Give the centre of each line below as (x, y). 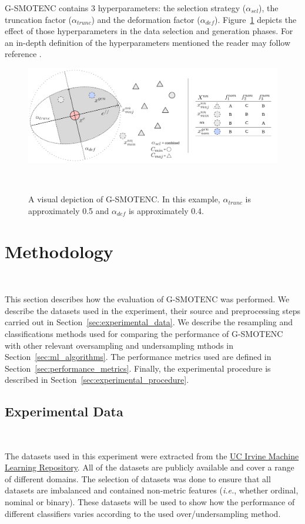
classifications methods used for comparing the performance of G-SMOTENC (144, 333)
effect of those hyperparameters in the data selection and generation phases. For (149, 31)
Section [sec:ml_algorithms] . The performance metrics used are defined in (138, 357)
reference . (23, 54)
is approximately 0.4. (166, 210)
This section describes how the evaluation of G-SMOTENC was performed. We (147, 299)
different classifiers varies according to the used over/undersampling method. (143, 513)
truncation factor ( (38, 19)
